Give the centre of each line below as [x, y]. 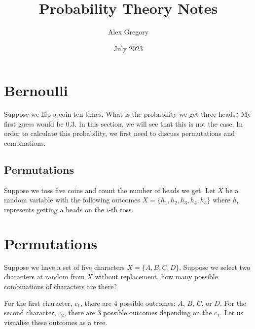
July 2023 [128, 48]
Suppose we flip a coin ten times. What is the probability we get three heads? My [127, 114]
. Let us [232, 313]
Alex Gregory [128, 32]
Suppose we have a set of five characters [64, 267]
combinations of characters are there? [60, 286]
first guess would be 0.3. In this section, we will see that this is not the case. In [124, 123]
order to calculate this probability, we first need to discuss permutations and [120, 133]
